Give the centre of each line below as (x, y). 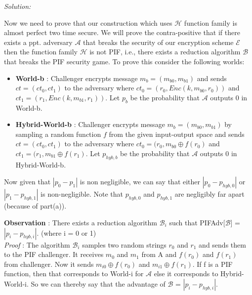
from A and (159, 254)
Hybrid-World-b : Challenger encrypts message (90, 124)
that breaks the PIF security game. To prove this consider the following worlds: (124, 61)
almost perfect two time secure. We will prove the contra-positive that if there (122, 32)
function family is (210, 22)
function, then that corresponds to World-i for (74, 274)
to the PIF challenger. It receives (54, 254)
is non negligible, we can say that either (140, 182)
